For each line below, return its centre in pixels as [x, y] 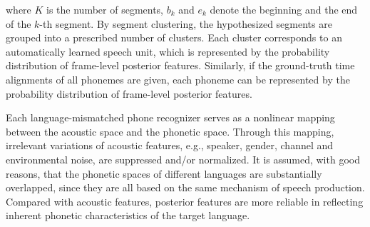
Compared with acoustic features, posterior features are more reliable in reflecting [185, 201]
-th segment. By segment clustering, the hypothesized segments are [186, 23]
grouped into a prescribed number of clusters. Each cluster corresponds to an [174, 37]
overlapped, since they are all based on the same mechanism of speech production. [185, 187]
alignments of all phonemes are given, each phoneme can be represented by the [178, 79]
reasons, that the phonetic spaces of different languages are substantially [164, 173]
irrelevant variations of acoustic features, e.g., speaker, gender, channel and [170, 145]
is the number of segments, [105, 9]
